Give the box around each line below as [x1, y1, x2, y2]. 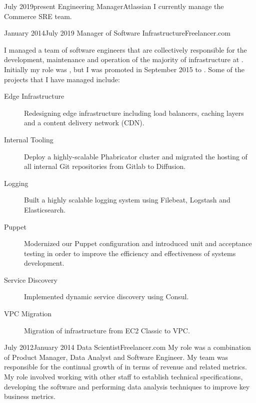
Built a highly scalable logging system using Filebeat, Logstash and [24, 194, 230, 205]
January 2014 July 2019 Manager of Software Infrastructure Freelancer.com [4, 28, 230, 38]
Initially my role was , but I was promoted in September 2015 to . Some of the [4, 64, 244, 74]
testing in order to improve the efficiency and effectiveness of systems [24, 248, 236, 258]
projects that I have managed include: [4, 74, 120, 84]
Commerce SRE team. [4, 11, 72, 21]
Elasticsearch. [24, 204, 66, 215]
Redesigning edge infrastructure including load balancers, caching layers [24, 107, 244, 118]
